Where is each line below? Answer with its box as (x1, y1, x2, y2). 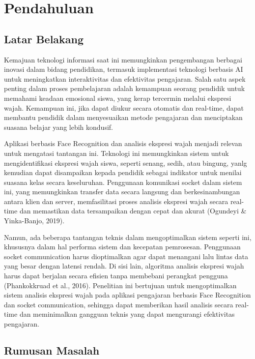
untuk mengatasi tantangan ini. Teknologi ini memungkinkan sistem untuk (4, 148, 229, 158)
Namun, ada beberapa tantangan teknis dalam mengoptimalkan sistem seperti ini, (4, 232, 252, 242)
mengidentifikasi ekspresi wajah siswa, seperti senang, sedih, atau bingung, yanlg (4, 157, 247, 168)
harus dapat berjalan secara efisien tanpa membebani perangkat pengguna (4, 270, 228, 281)
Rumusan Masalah (4, 343, 100, 358)
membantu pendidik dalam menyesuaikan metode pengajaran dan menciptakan (4, 112, 243, 122)
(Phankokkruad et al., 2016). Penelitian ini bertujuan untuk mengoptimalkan (4, 280, 237, 290)
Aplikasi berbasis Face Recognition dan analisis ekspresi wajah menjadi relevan (4, 138, 242, 149)
